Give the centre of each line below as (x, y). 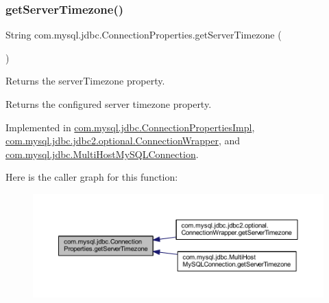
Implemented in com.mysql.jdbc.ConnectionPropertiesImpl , (130, 127)
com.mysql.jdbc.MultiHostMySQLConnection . (102, 154)
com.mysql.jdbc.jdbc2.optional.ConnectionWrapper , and (123, 141)
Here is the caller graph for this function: (92, 177)
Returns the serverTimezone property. (85, 81)
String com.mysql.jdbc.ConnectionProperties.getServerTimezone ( (144, 35)
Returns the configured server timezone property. (109, 104)
